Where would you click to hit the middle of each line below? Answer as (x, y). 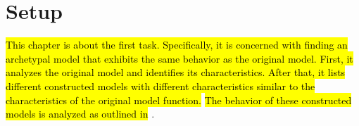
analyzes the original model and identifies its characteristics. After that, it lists (176, 72)
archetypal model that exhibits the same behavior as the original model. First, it (179, 58)
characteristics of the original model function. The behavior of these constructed (179, 100)
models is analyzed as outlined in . (80, 114)
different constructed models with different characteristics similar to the (160, 86)
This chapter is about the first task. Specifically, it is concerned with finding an (177, 45)
